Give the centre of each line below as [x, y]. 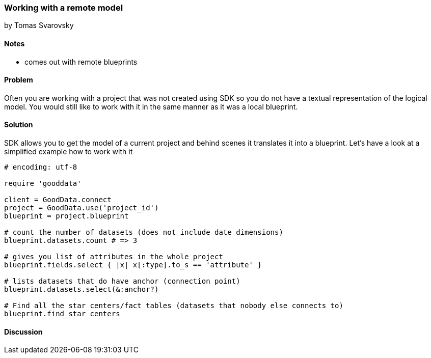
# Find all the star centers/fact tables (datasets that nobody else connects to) [174, 306]
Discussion [23, 332]
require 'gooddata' [43, 184]
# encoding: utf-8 [41, 167]
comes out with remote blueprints [81, 62]
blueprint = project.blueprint [66, 216]
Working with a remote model [64, 8]
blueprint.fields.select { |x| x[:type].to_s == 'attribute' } [133, 265]
